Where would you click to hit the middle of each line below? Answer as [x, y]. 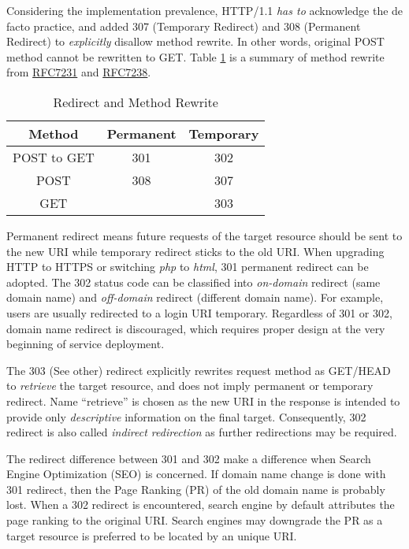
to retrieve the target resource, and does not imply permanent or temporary [190, 386]
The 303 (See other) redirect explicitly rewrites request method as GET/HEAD [199, 370]
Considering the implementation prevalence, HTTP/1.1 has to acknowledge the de [205, 10]
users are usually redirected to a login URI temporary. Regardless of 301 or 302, [199, 312]
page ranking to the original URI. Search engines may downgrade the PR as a [195, 520]
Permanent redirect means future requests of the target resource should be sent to [204, 235]
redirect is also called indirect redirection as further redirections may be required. [202, 432]
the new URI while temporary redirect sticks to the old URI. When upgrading [195, 251]
